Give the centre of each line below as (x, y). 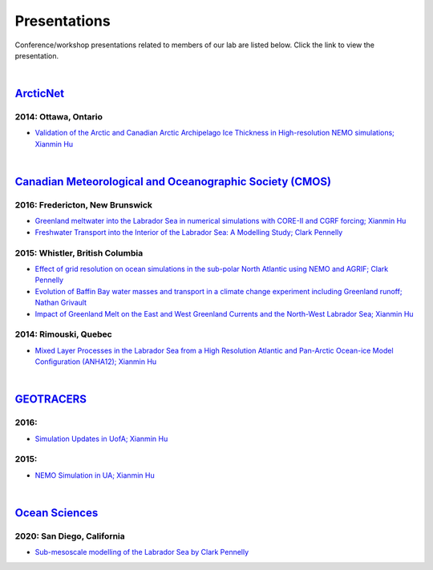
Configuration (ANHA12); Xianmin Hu (96, 362)
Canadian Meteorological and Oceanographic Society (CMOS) (173, 182)
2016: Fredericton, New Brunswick (83, 205)
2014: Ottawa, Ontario (59, 117)
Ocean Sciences (57, 513)
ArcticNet (40, 93)
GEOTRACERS (51, 400)
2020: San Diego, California (70, 536)
